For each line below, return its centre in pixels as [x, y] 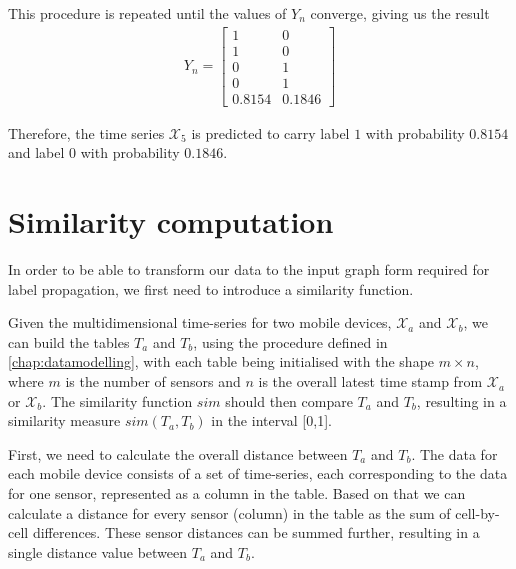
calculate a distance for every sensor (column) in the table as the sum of [229, 512]
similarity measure [64, 420]
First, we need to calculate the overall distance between [178, 453]
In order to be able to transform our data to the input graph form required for [249, 269]
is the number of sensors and [153, 381]
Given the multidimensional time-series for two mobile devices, [200, 322]
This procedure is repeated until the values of [147, 13]
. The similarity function [117, 400]
